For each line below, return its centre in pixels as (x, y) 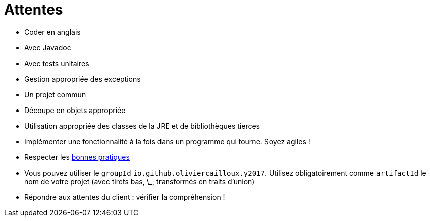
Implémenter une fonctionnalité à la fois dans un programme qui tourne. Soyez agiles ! (167, 141)
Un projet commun (55, 94)
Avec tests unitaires (57, 63)
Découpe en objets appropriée (75, 110)
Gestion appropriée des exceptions (83, 79)
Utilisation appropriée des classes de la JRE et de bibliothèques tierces (142, 126)
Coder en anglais (52, 32)
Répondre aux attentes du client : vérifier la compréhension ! (125, 197)
